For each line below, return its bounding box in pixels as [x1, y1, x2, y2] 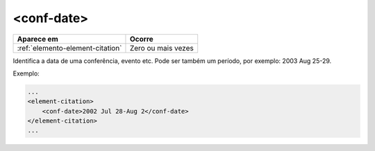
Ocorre [129, 34, 154, 44]
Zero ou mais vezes [129, 43, 194, 53]
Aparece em [17, 34, 58, 44]
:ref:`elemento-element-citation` [17, 43, 122, 53]
